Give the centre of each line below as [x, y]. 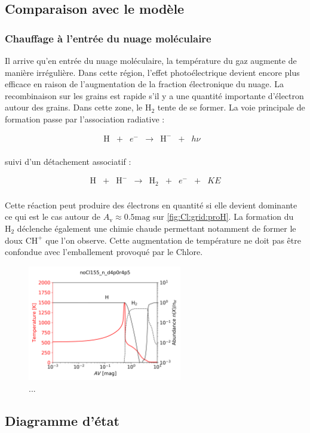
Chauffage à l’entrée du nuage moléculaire [108, 38]
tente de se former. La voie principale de [231, 107]
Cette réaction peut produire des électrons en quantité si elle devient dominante [151, 205]
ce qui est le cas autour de [53, 216]
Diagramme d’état [62, 421]
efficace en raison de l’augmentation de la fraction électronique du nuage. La [145, 84]
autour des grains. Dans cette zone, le [74, 107]
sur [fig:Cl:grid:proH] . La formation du [223, 216]
